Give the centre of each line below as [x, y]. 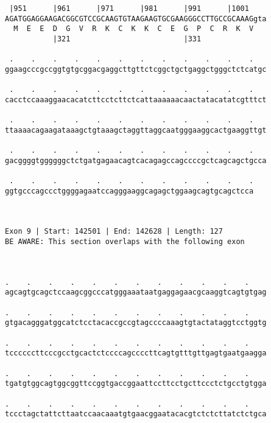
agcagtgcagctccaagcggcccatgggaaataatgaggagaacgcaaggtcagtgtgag [136, 292]
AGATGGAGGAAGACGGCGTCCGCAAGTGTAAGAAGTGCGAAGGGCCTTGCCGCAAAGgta [136, 19]
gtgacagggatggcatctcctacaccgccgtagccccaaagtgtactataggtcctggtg [136, 323]
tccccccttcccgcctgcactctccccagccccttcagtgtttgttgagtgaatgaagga [136, 353]
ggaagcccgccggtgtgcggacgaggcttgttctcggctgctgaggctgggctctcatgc [136, 69]
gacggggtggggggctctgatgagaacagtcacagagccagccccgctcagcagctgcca [136, 160]
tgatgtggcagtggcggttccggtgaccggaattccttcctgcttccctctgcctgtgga [136, 384]
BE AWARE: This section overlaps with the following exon [125, 242]
